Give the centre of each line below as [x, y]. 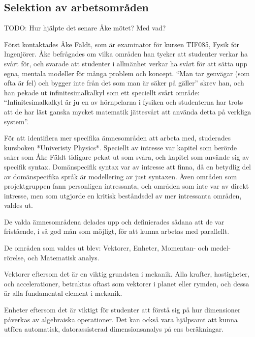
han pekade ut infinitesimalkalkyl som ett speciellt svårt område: [102, 92]
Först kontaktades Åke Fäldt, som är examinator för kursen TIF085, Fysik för [122, 44]
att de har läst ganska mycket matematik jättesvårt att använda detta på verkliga [127, 111]
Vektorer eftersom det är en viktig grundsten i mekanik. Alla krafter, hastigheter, [127, 274]
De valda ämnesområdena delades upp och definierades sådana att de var [114, 221]
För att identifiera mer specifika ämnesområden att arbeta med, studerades [117, 138]
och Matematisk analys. [64, 257]
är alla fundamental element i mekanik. [63, 293]
